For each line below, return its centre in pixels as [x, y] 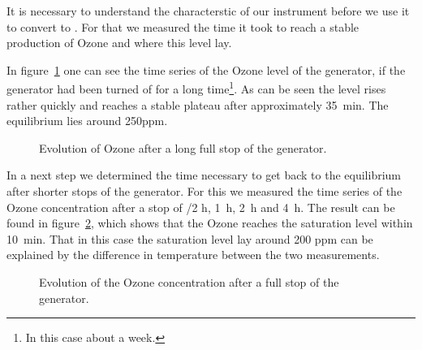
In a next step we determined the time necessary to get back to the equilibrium [204, 175]
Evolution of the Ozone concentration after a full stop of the [189, 281]
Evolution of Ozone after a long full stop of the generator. [183, 147]
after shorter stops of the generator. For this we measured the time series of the [205, 191]
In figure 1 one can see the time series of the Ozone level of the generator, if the [206, 69]
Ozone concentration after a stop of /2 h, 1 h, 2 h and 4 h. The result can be [201, 207]
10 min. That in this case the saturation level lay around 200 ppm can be [190, 238]
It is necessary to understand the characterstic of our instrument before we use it [208, 11]
